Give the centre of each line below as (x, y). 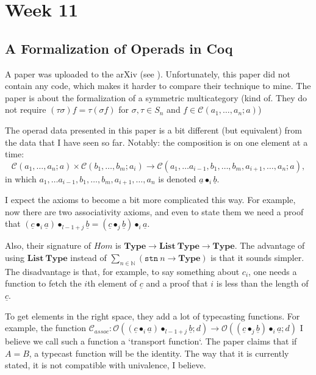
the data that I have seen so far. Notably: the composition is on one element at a (156, 142)
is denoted (177, 178)
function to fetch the (43, 283)
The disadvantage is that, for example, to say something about (122, 271)
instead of (88, 257)
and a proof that (177, 283)
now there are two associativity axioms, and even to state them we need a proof (154, 211)
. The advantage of (270, 245)
